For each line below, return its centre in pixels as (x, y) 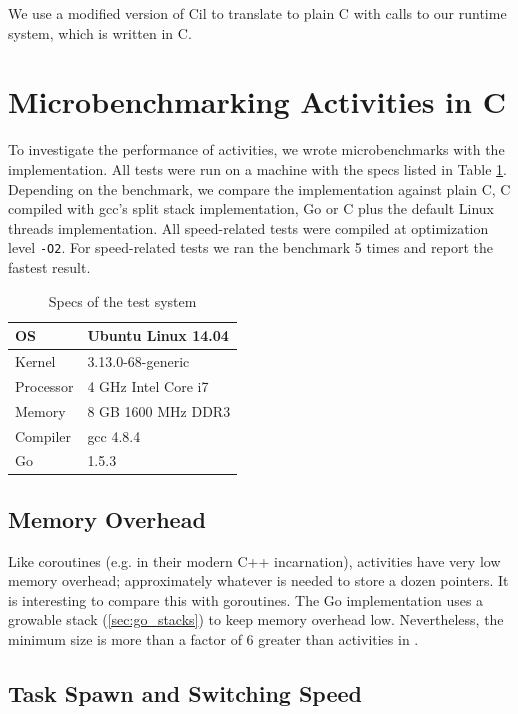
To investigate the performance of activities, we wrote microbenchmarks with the (256, 149)
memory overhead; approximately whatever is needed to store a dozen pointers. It (258, 580)
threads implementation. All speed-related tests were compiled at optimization (248, 227)
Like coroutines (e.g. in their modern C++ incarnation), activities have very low (254, 560)
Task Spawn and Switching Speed (185, 693)
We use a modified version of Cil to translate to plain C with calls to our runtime (257, 13)
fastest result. (49, 266)
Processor (44, 385)
